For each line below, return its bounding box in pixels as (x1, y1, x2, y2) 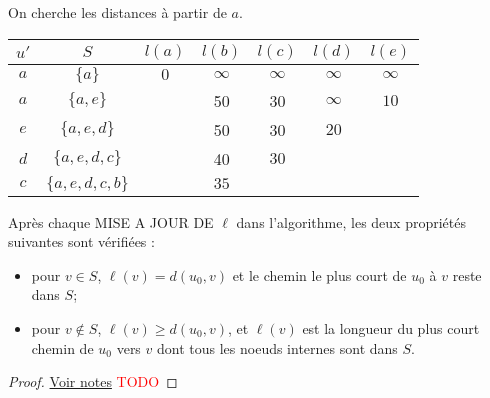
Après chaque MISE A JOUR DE (8, 211, 214, 232)
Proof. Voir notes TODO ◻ (8, 371, 178, 392)
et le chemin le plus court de (232, 264, 407, 285)
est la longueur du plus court (302, 317, 480, 338)
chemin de (31, 337, 94, 358)
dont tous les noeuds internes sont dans (157, 337, 398, 358)
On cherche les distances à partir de (8, 2, 227, 22)
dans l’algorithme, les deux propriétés (236, 211, 466, 232)
